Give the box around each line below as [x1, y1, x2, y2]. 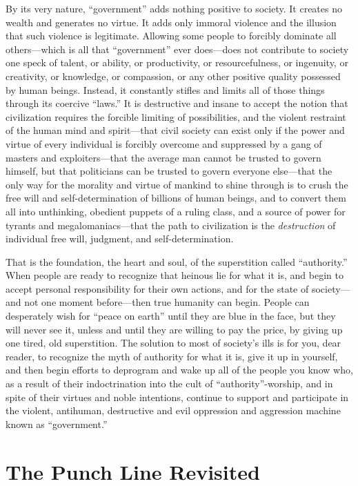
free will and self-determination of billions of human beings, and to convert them [6, 191, 346, 205]
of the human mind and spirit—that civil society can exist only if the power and [6, 123, 345, 137]
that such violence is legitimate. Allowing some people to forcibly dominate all [6, 28, 337, 43]
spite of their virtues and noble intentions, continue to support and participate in [6, 389, 349, 404]
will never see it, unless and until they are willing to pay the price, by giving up [6, 322, 343, 336]
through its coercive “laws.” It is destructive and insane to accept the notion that [6, 96, 348, 110]
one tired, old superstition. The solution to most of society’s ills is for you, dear [6, 336, 341, 350]
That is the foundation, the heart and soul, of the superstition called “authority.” [6, 254, 348, 269]
